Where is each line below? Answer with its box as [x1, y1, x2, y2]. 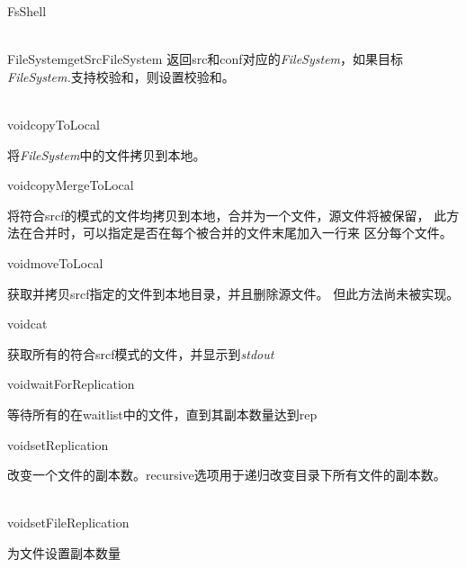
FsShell [7, 2, 47, 20]
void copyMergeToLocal [7, 176, 134, 194]
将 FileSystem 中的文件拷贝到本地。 [7, 145, 206, 164]
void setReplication [7, 435, 109, 454]
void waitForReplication [7, 374, 135, 393]
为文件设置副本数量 [7, 543, 121, 562]
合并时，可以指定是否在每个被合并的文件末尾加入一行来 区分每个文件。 [31, 223, 453, 242]
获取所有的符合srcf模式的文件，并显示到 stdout [7, 344, 274, 363]
